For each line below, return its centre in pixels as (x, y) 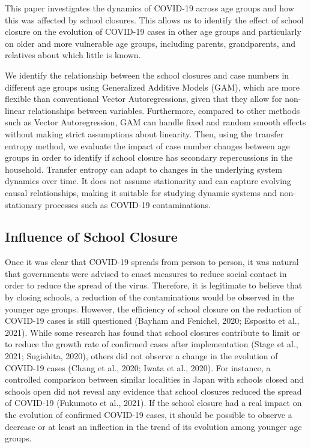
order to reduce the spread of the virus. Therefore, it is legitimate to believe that (154, 285)
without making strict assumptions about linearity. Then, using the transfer (144, 133)
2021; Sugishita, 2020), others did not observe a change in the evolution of (141, 356)
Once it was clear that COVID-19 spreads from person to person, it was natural (152, 262)
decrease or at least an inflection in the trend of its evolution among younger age (153, 426)
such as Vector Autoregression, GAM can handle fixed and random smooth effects (155, 122)
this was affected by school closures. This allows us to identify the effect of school (154, 19)
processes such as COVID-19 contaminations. (128, 204)
